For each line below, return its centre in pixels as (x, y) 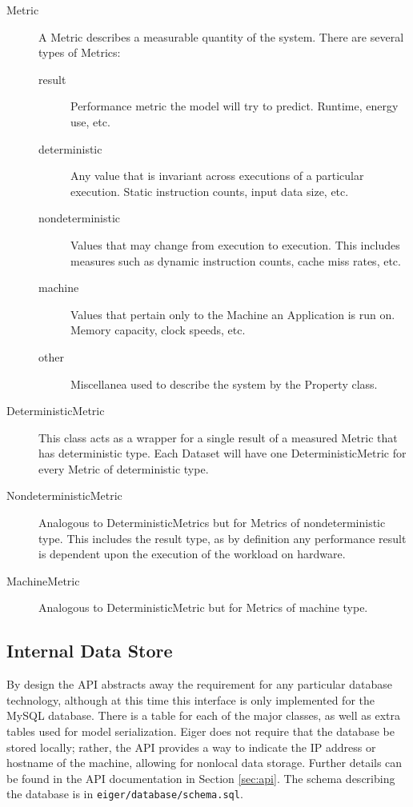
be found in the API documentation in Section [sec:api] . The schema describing (201, 778)
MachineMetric (43, 580)
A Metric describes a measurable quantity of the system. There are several (221, 36)
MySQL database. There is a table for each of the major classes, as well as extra (203, 715)
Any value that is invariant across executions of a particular (217, 176)
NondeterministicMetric (64, 495)
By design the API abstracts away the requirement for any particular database (199, 684)
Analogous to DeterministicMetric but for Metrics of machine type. (203, 607)
